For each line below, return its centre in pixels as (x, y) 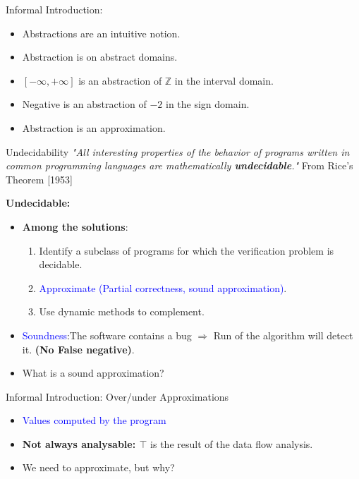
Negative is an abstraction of (84, 104)
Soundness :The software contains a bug (107, 335)
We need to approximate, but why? (98, 467)
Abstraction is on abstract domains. (100, 57)
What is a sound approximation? (93, 373)
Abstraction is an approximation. (94, 127)
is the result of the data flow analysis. (232, 443)
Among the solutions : (75, 226)
